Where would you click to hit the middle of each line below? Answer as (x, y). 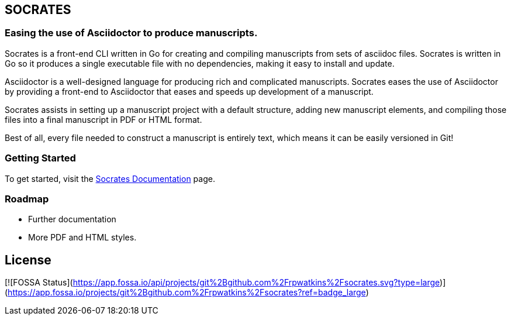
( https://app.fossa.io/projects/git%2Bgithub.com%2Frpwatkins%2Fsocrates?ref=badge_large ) (187, 293)
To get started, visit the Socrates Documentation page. (110, 178)
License (28, 260)
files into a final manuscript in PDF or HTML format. (103, 119)
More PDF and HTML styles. (82, 238)
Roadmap (27, 199)
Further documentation (72, 219)
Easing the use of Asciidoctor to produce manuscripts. (131, 33)
